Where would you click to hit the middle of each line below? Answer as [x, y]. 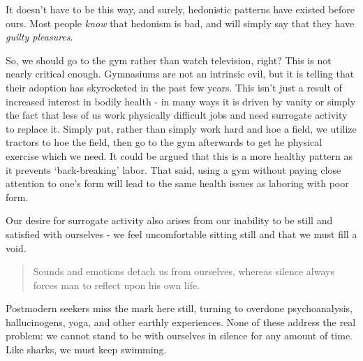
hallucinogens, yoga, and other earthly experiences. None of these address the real [181, 322]
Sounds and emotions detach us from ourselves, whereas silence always [184, 271]
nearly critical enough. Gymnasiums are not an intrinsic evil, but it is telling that [180, 74]
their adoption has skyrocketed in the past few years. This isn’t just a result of [174, 87]
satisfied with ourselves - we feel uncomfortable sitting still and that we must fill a [181, 234]
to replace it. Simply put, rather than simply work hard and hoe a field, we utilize [181, 128]
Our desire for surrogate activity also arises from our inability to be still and [169, 220]
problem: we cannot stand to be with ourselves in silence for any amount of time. [179, 336]
